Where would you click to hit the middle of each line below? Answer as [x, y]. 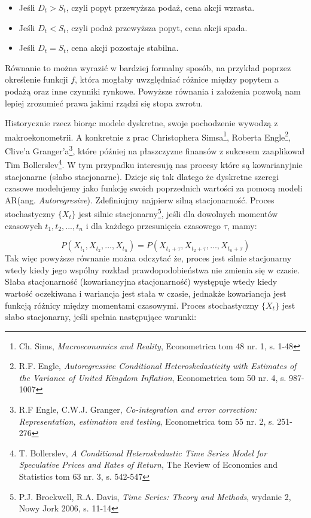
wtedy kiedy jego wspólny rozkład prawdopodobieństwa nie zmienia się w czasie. [153, 269]
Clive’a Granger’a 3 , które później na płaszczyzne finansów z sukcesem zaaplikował [155, 150]
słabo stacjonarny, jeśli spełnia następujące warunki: [101, 317]
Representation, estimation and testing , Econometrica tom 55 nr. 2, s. [147, 421]
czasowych [24, 225]
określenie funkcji [36, 79]
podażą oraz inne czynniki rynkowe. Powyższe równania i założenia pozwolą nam [153, 91]
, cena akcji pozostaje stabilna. [122, 48]
